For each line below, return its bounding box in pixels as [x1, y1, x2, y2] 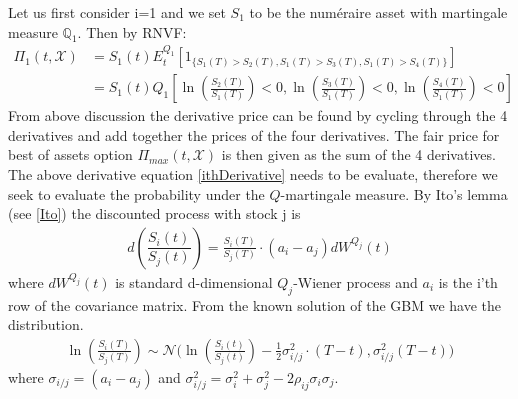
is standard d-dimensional [115, 271, 273, 292]
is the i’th [438, 271, 498, 292]
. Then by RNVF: [77, 21, 187, 42]
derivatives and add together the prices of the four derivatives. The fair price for [8, 124, 500, 145]
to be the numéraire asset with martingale [249, 2, 508, 22]
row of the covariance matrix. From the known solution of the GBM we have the [8, 294, 502, 315]
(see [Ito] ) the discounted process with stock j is [8, 203, 301, 224]
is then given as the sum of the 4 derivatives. [221, 144, 496, 165]
